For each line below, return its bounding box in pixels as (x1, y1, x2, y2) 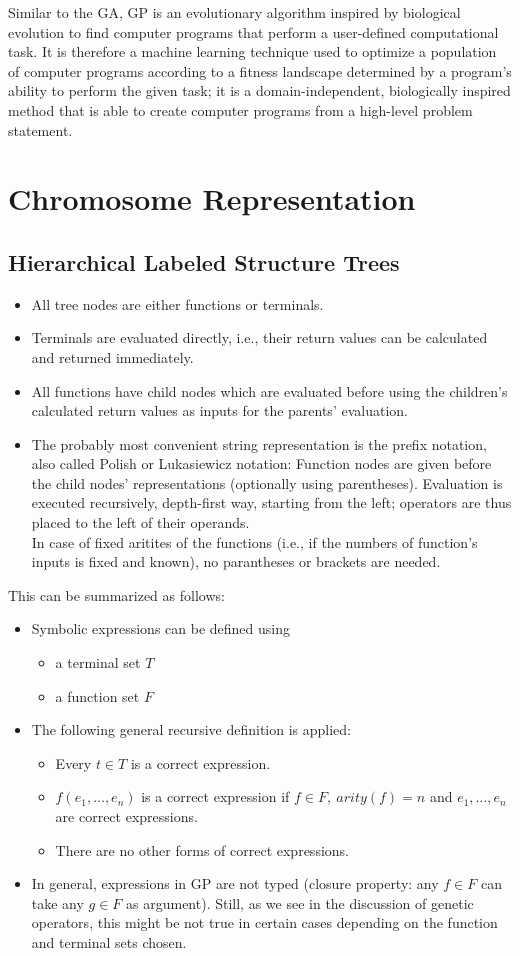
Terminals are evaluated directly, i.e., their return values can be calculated (31, 327, 488, 348)
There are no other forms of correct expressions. (55, 839, 349, 860)
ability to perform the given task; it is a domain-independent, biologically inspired (8, 80, 511, 101)
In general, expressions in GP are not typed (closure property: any (31, 873, 439, 894)
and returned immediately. (31, 346, 194, 367)
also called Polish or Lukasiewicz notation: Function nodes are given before (31, 453, 492, 474)
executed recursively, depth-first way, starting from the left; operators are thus (31, 492, 512, 513)
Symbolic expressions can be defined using (31, 618, 290, 639)
